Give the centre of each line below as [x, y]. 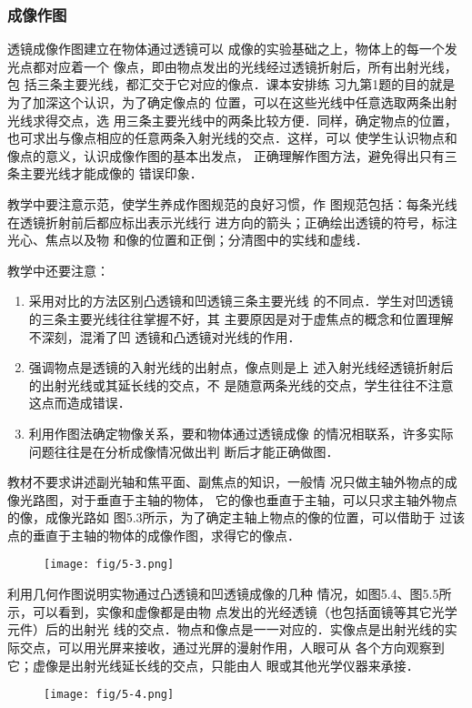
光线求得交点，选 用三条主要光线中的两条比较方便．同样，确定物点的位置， [232, 120]
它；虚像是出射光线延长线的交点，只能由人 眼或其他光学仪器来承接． [213, 665]
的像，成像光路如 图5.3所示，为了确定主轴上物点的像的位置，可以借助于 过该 [236, 517]
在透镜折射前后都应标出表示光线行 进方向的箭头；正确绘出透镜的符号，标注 [232, 222]
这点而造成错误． [80, 403]
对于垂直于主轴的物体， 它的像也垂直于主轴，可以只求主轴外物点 [264, 499]
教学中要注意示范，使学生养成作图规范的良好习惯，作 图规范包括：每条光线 [232, 203]
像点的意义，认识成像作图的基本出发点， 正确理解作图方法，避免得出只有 [226, 155]
